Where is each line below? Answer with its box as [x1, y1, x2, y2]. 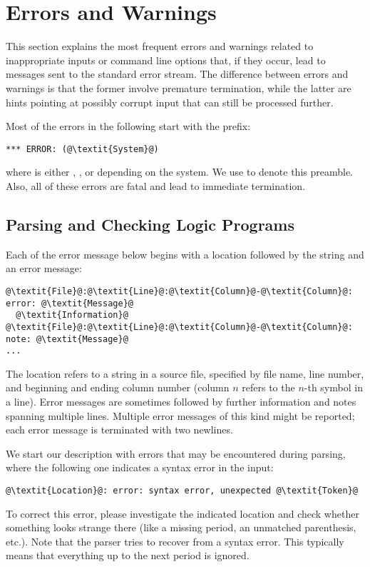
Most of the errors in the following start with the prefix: [6, 119, 251, 134]
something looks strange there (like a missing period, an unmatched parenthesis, [6, 520, 356, 535]
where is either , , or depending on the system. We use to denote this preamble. [6, 164, 354, 179]
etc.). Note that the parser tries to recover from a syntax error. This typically [6, 533, 344, 548]
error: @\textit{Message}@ [6, 298, 133, 308]
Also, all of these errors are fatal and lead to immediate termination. [6, 178, 306, 193]
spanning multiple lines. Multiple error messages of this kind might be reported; [6, 408, 355, 423]
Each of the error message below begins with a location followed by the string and [6, 246, 364, 261]
